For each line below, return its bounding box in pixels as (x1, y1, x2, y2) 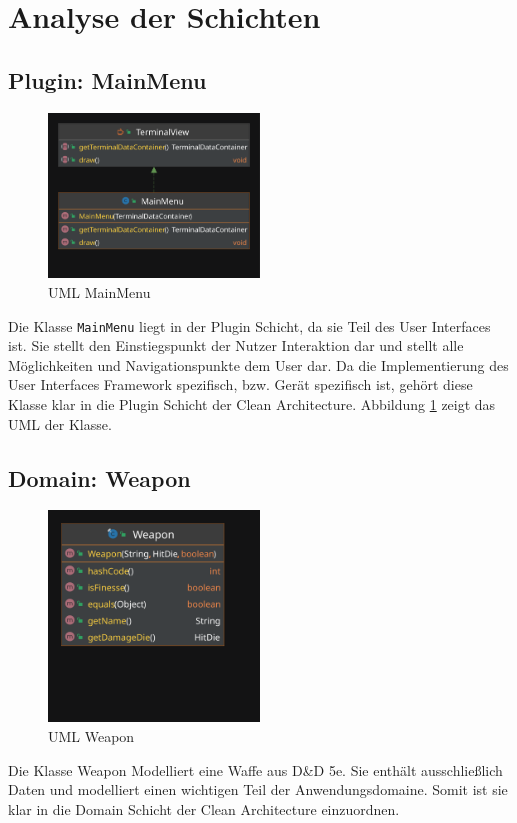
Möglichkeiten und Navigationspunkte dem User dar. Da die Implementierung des (8, 354, 509, 375)
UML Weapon (48, 725, 135, 746)
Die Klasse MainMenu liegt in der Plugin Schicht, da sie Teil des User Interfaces (8, 315, 491, 336)
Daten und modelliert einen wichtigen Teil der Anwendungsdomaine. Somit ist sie (8, 779, 508, 800)
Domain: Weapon (8, 462, 191, 493)
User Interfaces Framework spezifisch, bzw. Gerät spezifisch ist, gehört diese (8, 374, 473, 395)
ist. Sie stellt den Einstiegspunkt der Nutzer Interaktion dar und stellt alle (8, 335, 464, 356)
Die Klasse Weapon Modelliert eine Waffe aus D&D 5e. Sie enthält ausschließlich (8, 759, 503, 780)
